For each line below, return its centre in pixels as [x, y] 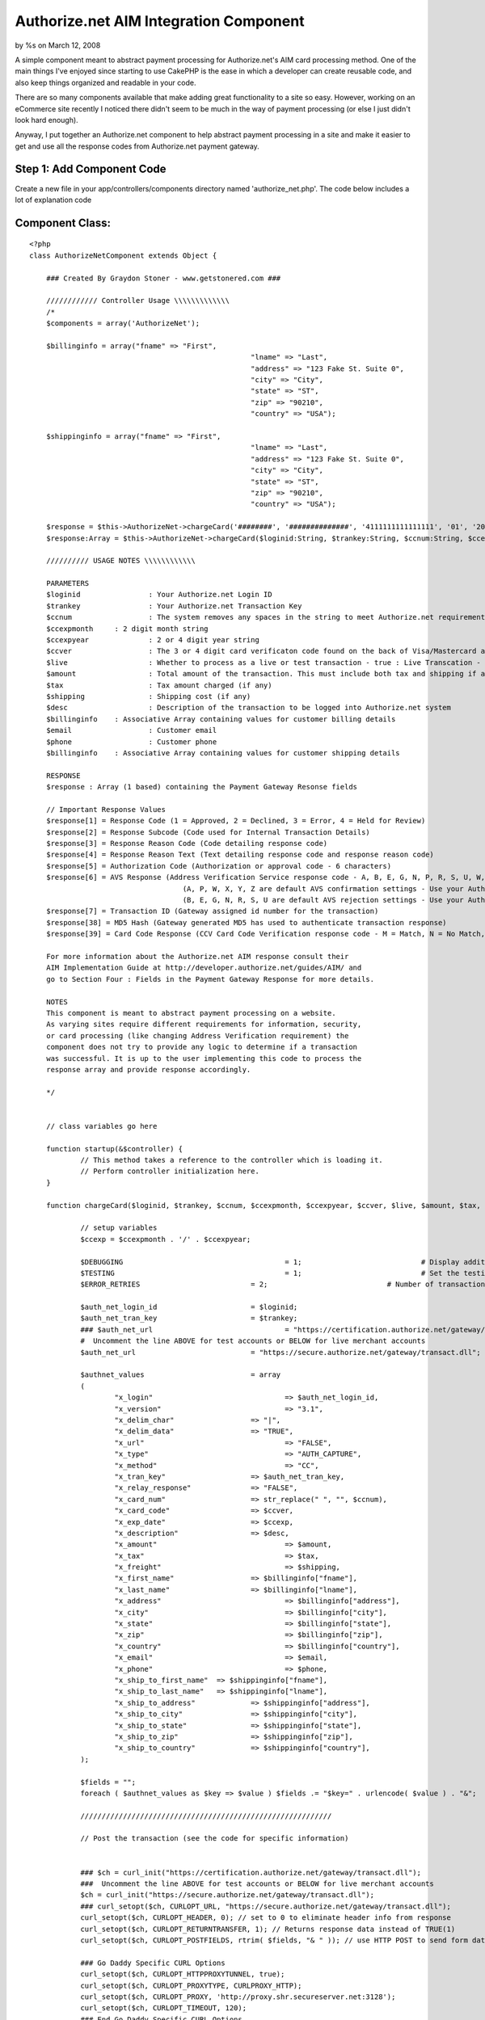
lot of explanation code [53, 200]
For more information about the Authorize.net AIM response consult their [197, 956]
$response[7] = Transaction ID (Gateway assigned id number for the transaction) [212, 911]
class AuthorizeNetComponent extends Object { [123, 255]
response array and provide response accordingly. [148, 1069]
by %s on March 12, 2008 [58, 45]
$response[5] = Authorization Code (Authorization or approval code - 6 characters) [219, 866]
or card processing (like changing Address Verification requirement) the [197, 1035]
